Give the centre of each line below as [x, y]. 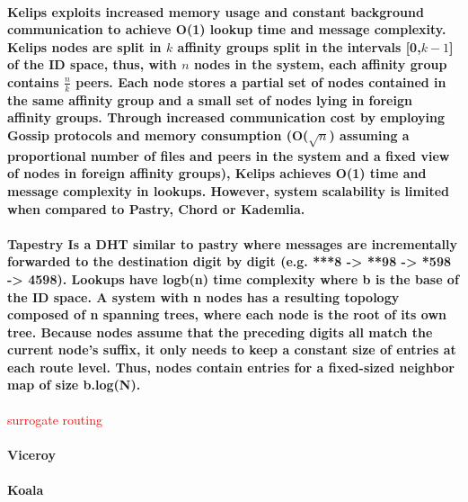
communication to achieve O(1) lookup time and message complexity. [227, 29]
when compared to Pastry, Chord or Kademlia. [156, 208]
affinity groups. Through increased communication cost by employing [226, 117]
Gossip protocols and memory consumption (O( [158, 134]
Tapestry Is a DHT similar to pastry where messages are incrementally [233, 243]
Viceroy [31, 454]
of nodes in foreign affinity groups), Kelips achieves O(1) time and [217, 173]
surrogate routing [55, 419]
